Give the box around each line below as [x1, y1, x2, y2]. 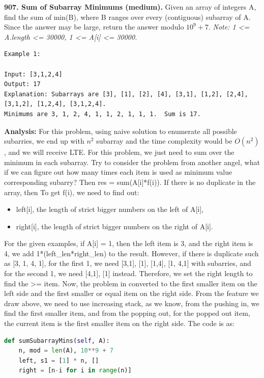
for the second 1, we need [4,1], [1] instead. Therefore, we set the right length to [4, 268, 253, 279]
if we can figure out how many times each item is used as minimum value [4, 167, 232, 177]
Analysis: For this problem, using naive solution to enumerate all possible [4, 125, 237, 136]
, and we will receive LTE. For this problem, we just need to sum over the [4, 147, 234, 157]
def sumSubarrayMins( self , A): [4, 337, 110, 344]
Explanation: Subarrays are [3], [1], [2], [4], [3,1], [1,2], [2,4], [4, 90, 248, 98]
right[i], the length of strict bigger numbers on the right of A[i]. [16, 221, 213, 231]
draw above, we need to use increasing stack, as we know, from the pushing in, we [4, 298, 259, 308]
